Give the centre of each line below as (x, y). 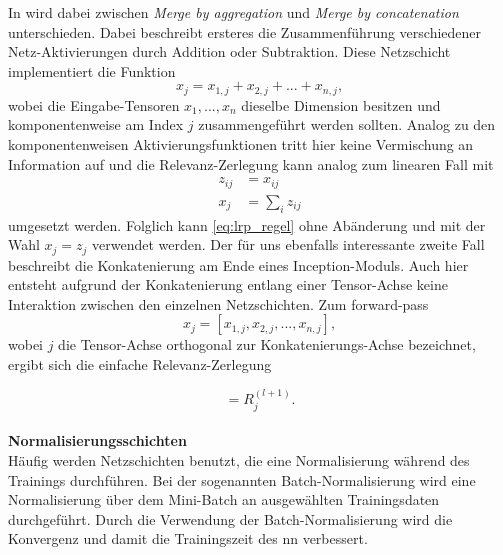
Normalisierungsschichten (97, 440)
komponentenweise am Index (96, 124)
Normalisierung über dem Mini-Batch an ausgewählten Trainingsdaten (224, 499)
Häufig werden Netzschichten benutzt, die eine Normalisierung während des (239, 459)
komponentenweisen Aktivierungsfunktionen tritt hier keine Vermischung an (241, 144)
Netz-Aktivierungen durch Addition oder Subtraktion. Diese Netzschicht (229, 51)
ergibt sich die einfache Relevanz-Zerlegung (140, 363)
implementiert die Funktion (92, 70)
